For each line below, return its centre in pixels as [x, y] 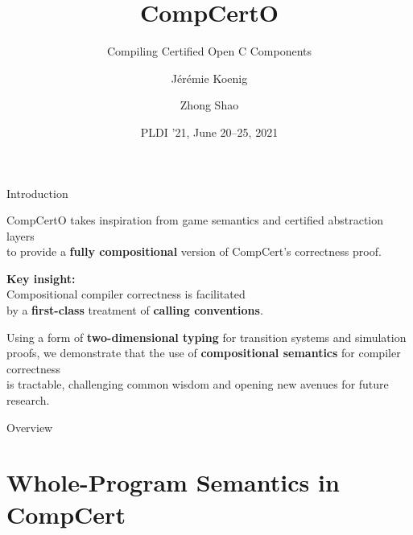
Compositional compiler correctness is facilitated [126, 294]
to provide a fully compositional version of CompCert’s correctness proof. [194, 251]
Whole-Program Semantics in [173, 482]
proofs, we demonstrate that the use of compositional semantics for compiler [204, 353]
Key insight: [41, 278]
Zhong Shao [209, 105]
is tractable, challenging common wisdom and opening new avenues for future [198, 384]
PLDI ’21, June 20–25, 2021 [209, 132]
